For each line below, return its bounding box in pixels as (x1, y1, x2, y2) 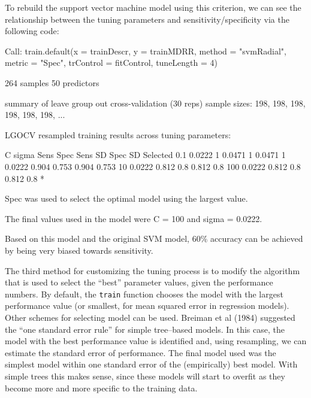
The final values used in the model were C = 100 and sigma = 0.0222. (5, 212, 262, 224)
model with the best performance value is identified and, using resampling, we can (5, 335, 307, 347)
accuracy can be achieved (210, 232, 303, 245)
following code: (5, 25, 59, 37)
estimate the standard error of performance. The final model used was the (5, 346, 276, 358)
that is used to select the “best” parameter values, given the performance (5, 276, 273, 288)
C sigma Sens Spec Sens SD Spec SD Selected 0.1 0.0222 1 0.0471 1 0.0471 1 (5, 148, 286, 161)
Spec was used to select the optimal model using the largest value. (5, 192, 248, 205)
